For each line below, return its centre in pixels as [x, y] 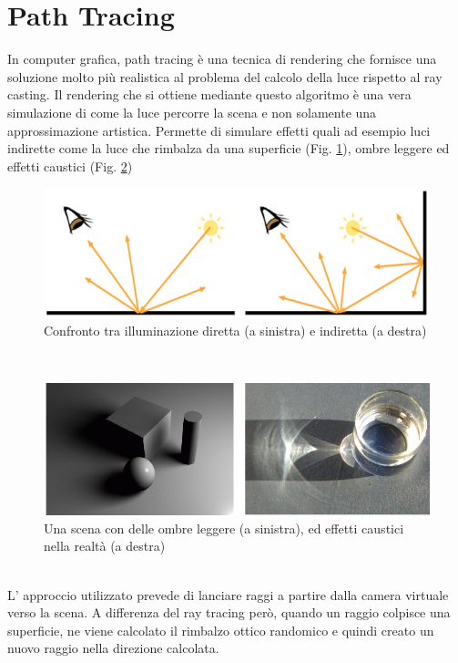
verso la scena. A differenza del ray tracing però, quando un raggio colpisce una [229, 612]
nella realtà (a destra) [105, 546]
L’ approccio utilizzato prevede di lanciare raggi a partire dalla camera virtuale [228, 594]
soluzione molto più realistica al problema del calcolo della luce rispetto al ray [225, 76]
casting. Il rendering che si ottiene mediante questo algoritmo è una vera [209, 94]
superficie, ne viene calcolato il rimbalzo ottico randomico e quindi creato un [221, 630]
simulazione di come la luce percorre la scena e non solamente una [192, 112]
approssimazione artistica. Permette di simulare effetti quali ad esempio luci [219, 130]
